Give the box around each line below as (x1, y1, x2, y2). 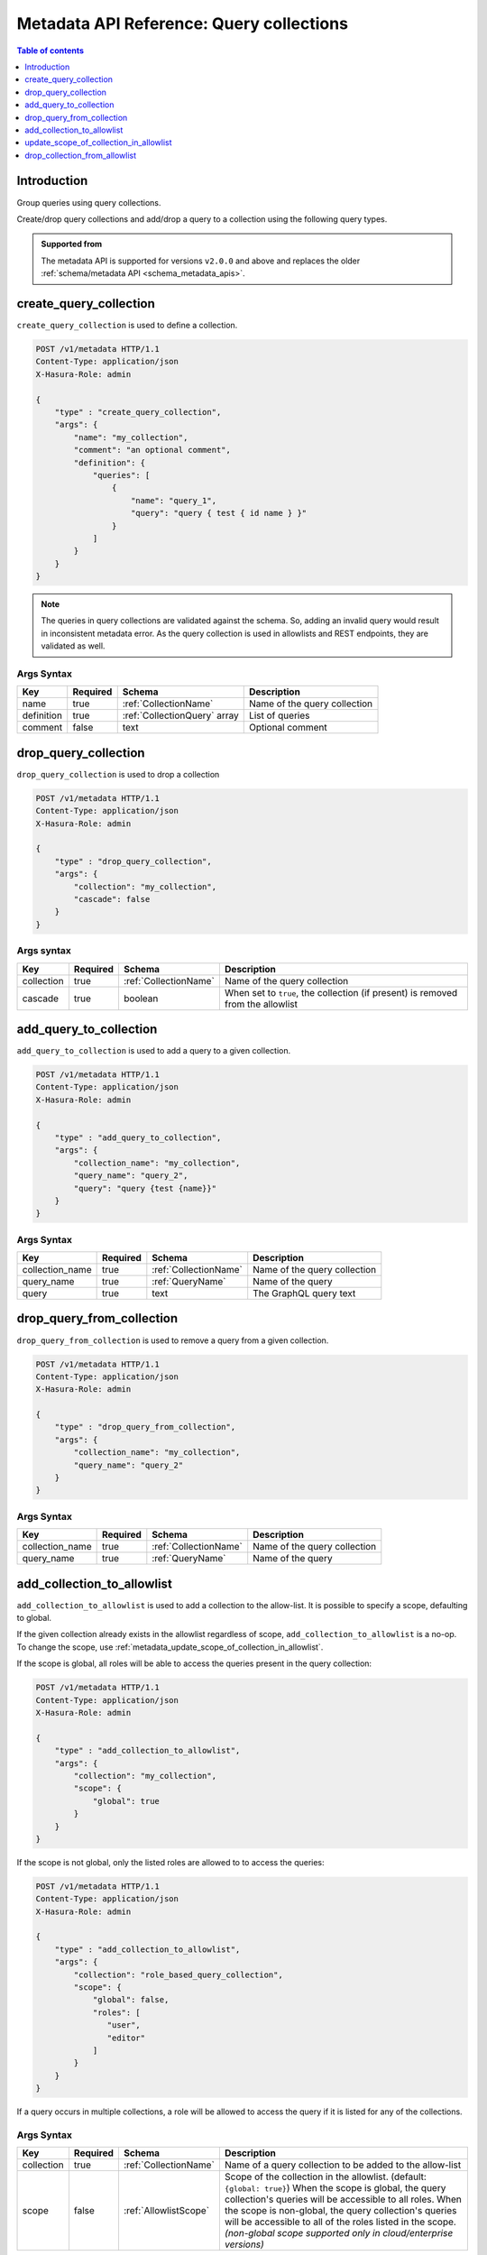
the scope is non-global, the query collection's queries (224, 2204, 457, 2217)
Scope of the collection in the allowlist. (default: (224, 2170, 427, 2183)
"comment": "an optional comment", (73, 445, 232, 456)
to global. (16, 1613, 52, 1624)
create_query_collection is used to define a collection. (16, 320, 238, 331)
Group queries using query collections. (16, 197, 161, 207)
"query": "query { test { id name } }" (131, 508, 308, 519)
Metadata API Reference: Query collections (16, 14, 349, 33)
